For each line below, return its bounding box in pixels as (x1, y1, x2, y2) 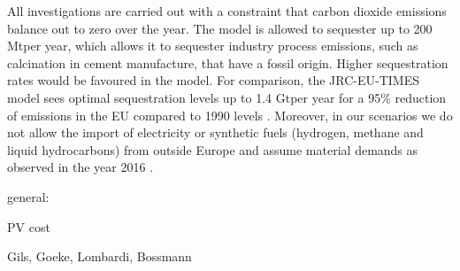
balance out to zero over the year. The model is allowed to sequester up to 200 (7, 19, 433, 37)
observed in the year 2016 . (7, 158, 154, 176)
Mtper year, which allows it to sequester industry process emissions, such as (7, 36, 418, 55)
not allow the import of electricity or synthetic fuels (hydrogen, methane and (7, 123, 424, 142)
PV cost (7, 217, 50, 236)
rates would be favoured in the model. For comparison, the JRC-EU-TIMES (7, 71, 420, 89)
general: (7, 187, 50, 205)
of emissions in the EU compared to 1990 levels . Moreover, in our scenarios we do (7, 105, 453, 124)
